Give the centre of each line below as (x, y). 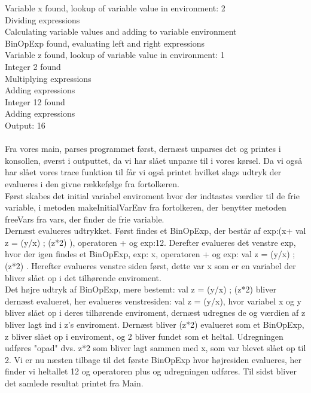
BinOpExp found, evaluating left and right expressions (105, 43)
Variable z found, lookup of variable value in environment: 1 (115, 55)
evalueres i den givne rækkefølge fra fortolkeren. (92, 183)
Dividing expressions (42, 19)
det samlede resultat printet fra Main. (74, 383)
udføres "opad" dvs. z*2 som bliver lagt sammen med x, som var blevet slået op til (155, 348)
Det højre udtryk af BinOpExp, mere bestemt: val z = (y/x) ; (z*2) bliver (141, 289)
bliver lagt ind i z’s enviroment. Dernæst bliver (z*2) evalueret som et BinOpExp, (155, 325)
